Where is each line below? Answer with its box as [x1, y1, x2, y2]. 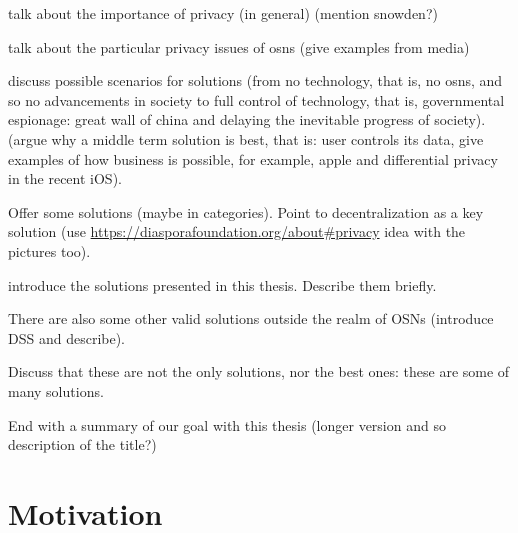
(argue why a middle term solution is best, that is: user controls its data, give [8, 128, 484, 149]
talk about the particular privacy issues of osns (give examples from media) [8, 36, 470, 57]
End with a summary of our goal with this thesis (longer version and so [8, 414, 446, 435]
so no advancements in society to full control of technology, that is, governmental [8, 89, 505, 110]
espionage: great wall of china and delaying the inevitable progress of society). [8, 109, 486, 130]
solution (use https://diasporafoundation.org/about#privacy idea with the [8, 221, 466, 242]
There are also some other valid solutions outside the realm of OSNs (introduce [8, 308, 494, 329]
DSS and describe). [8, 327, 125, 348]
